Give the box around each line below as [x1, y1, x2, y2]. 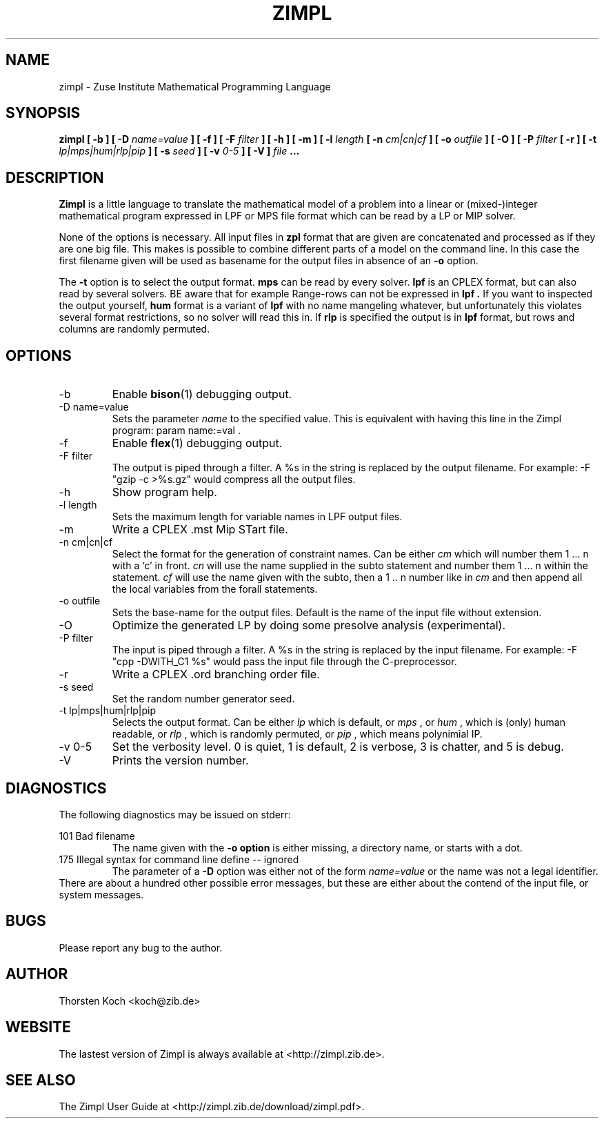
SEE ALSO [6, 1071, 76, 1089]
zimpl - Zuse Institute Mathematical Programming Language [59, 80, 331, 92]
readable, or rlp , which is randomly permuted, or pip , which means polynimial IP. [112, 728, 483, 740]
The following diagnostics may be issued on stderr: [59, 808, 291, 820]
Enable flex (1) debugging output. [112, 436, 283, 451]
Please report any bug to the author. [59, 941, 223, 954]
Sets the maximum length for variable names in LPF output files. [112, 511, 403, 523]
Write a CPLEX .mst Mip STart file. [112, 522, 288, 537]
